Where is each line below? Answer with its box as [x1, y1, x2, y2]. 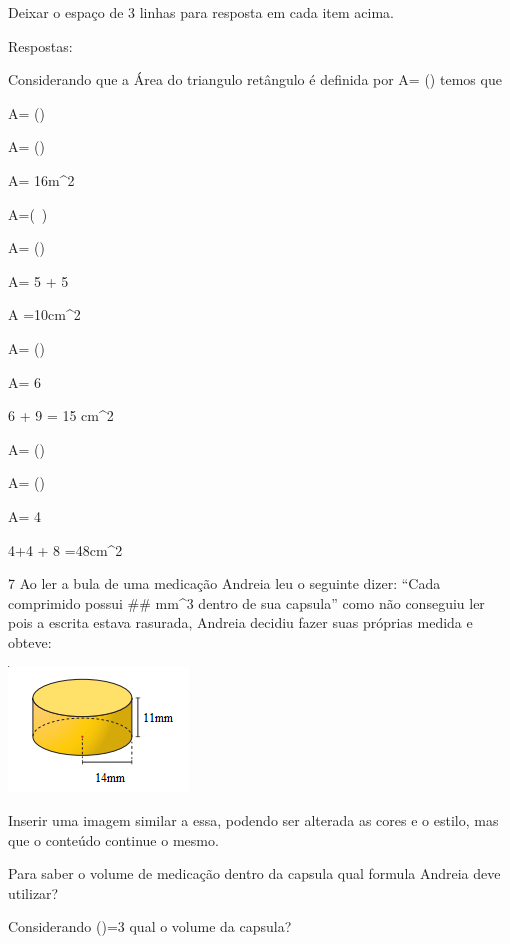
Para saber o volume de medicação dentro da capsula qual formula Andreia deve [8, 863, 501, 884]
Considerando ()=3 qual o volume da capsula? [8, 916, 292, 937]
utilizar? [8, 882, 59, 903]
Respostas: [8, 35, 73, 56]
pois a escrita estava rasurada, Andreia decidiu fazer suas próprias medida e [8, 612, 473, 633]
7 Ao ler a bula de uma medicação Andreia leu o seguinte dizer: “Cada [8, 573, 441, 594]
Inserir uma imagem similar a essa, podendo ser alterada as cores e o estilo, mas [8, 810, 499, 831]
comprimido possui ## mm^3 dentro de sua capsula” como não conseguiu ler [8, 592, 485, 613]
